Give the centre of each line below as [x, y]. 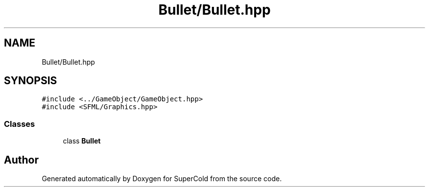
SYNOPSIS [31, 81]
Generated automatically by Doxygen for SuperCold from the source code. [162, 179]
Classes [20, 124]
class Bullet [82, 141]
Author [21, 160]
